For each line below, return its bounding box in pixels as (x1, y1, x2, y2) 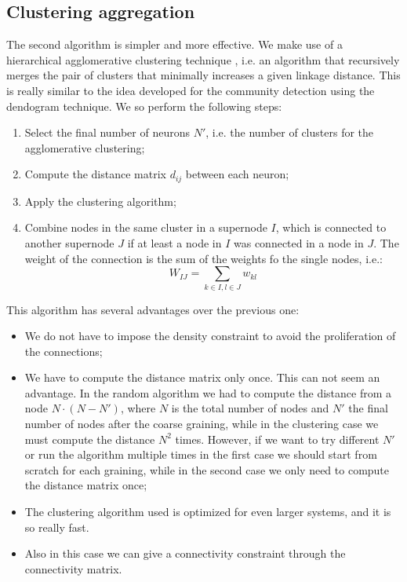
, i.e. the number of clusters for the (205, 124, 374, 141)
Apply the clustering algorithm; (24, 192, 176, 209)
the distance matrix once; (24, 477, 147, 493)
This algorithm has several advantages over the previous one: (6, 301, 300, 317)
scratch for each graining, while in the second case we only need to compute (24, 461, 390, 478)
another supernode (24, 235, 114, 251)
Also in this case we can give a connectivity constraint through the (24, 545, 346, 562)
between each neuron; (185, 166, 289, 182)
